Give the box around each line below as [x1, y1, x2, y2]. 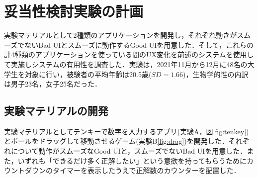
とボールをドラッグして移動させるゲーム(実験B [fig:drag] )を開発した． [4, 136, 229, 146]
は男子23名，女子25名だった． [4, 79, 101, 89]
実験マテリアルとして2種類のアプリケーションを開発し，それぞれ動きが [4, 30, 237, 40]
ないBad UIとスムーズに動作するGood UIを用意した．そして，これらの [24, 39, 254, 50]
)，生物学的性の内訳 [183, 69, 249, 79]
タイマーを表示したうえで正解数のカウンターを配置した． [52, 165, 241, 176]
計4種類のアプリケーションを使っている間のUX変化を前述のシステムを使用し [4, 49, 254, 60]
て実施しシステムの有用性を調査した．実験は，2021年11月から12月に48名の [4, 59, 248, 69]
